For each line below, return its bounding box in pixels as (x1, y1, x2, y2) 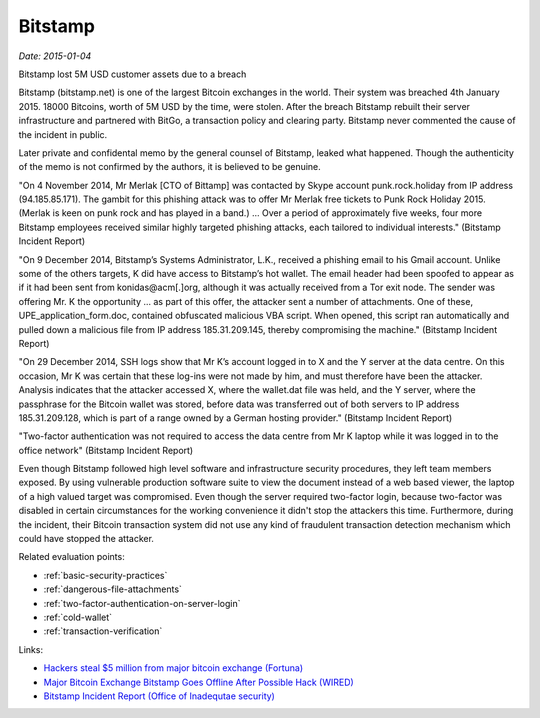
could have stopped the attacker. (18, 533, 155, 545)
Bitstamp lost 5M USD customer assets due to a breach (18, 68, 247, 80)
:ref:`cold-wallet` (43, 611, 113, 623)
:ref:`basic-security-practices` (43, 569, 168, 581)
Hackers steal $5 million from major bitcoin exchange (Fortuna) (43, 662, 304, 674)
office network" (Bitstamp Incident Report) (18, 444, 194, 456)
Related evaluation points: (18, 551, 125, 563)
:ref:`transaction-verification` (43, 625, 163, 637)
